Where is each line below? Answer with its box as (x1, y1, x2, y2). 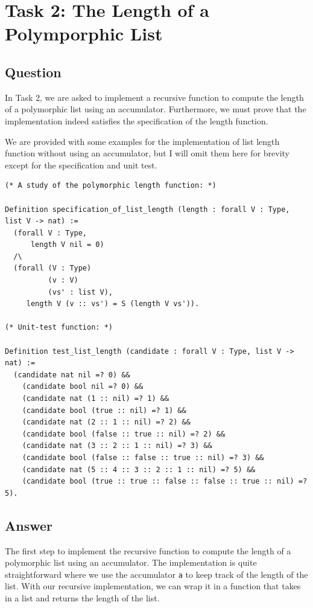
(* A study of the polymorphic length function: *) (5, 181, 217, 190)
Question (5, 62, 62, 81)
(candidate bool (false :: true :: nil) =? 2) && (22, 429, 226, 438)
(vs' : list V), (48, 287, 113, 296)
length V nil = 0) (30, 240, 104, 249)
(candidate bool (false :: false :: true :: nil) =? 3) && (22, 453, 264, 462)
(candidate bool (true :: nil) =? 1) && (22, 406, 186, 415)
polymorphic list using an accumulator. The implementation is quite (5, 556, 257, 569)
